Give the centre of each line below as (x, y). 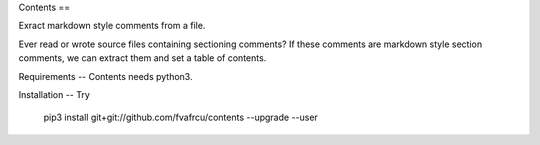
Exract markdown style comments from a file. (112, 26)
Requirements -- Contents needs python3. (105, 76)
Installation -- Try (54, 94)
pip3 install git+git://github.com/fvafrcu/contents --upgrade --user (181, 117)
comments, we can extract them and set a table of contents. (142, 58)
